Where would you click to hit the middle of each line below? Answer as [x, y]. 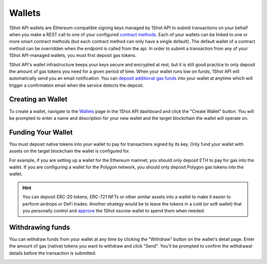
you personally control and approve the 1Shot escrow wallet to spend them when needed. [114, 211]
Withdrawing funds [40, 227]
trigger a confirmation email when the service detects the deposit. [76, 85]
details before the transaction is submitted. [53, 253]
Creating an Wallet [38, 99]
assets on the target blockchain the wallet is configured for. [70, 151]
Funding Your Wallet [41, 132]
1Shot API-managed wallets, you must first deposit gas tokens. [73, 55]
